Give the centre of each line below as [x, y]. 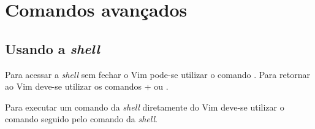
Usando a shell [52, 48]
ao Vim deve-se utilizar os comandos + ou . [87, 86]
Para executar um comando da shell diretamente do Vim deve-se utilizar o [145, 107]
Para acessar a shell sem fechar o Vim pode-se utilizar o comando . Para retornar [157, 74]
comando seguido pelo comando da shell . [81, 119]
